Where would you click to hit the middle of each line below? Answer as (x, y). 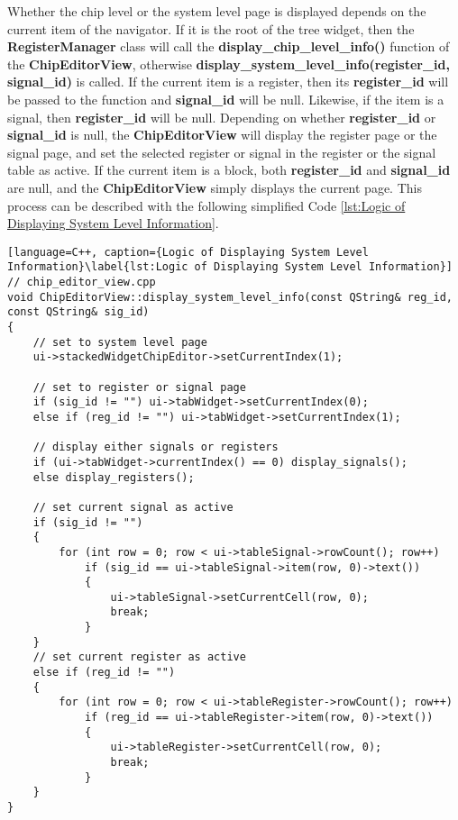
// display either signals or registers (156, 447)
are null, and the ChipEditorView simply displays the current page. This (215, 187)
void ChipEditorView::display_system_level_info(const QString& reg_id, (230, 297)
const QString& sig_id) (78, 312)
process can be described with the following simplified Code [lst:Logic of (206, 205)
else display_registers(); (114, 477)
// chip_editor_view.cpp (82, 282)
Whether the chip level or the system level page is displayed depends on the (217, 11)
